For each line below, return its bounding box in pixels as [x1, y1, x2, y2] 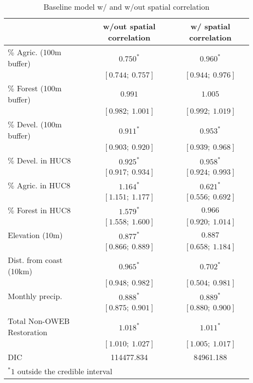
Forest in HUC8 [17, 204, 71, 216]
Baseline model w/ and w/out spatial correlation [43, 1, 210, 12]
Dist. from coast [8, 254, 63, 265]
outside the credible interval [17, 365, 112, 377]
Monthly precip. [8, 290, 62, 302]
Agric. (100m [17, 46, 61, 58]
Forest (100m [17, 82, 62, 94]
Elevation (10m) [8, 229, 63, 241]
